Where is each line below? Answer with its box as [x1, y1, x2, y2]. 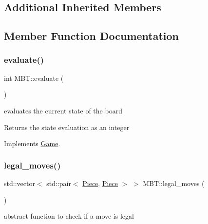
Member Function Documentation [4, 28, 179, 43]
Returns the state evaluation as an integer [4, 122, 130, 132]
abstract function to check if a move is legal [4, 211, 134, 221]
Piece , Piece [82, 178, 118, 188]
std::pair [46, 178, 71, 188]
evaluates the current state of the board [4, 105, 122, 115]
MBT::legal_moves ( [143, 178, 205, 188]
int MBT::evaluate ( [4, 73, 64, 83]
